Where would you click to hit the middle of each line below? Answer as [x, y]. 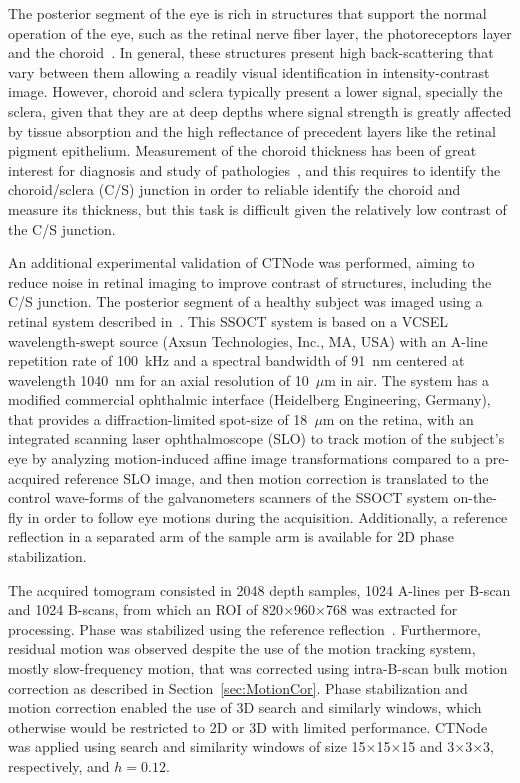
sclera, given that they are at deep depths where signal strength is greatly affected [260, 110]
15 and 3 [428, 746]
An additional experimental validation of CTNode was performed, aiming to [241, 262]
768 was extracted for [391, 609]
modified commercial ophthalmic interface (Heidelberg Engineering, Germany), [249, 399]
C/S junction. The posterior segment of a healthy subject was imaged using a [245, 301]
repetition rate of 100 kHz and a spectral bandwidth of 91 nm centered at [236, 360]
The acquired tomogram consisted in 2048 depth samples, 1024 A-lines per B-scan [259, 589]
